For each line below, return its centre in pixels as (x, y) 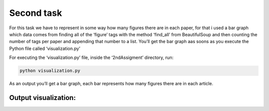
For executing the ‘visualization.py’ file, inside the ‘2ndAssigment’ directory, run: (91, 57)
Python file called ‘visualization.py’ (45, 48)
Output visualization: (43, 97)
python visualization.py (50, 71)
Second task (36, 13)
